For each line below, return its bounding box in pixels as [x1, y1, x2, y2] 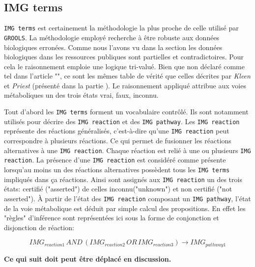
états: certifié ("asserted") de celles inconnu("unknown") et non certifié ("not [4, 184, 232, 194]
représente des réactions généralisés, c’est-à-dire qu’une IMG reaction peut [4, 126, 229, 136]
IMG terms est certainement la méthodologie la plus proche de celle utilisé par [4, 23, 239, 33]
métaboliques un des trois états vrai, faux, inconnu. [4, 90, 159, 100]
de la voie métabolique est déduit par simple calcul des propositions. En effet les [4, 203, 246, 213]
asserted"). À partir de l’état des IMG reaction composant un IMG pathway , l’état [4, 193, 251, 203]
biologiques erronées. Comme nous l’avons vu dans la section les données [4, 42, 223, 52]
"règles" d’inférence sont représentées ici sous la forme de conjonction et [4, 213, 219, 223]
